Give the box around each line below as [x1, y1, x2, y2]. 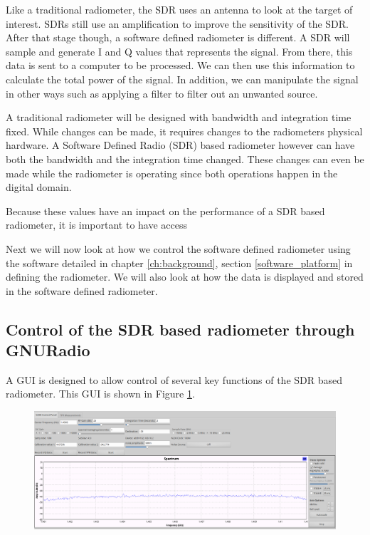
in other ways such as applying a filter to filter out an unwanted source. [6, 85, 318, 100]
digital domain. [6, 180, 72, 194]
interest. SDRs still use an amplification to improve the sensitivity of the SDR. [6, 16, 349, 31]
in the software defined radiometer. [6, 283, 158, 298]
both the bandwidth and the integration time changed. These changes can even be [6, 151, 364, 166]
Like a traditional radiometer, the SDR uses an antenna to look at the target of [6, 2, 353, 16]
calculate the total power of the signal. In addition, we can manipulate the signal [6, 71, 359, 86]
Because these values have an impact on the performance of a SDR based [6, 203, 325, 218]
